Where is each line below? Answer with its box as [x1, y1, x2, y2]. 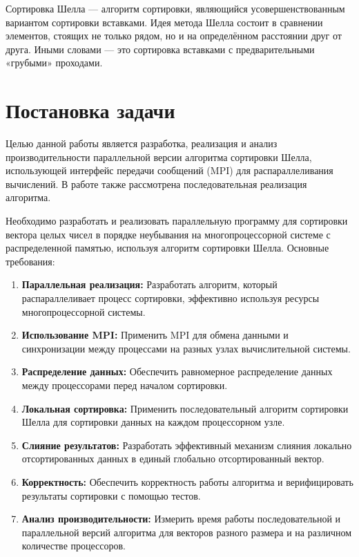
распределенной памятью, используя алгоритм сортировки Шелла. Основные [6, 240, 329, 255]
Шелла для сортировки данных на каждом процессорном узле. [21, 415, 285, 429]
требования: [6, 254, 55, 268]
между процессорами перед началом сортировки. [21, 378, 228, 392]
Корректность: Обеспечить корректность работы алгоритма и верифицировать [21, 474, 353, 489]
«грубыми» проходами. [6, 55, 103, 70]
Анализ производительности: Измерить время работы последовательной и [21, 511, 341, 526]
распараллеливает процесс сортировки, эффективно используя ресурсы [21, 291, 320, 305]
